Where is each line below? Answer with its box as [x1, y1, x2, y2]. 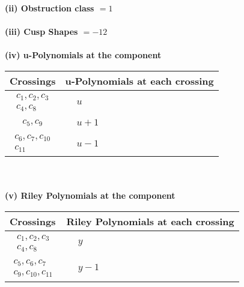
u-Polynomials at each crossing [65, 73, 214, 88]
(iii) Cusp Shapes [5, 25, 78, 38]
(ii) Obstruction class [5, 2, 94, 14]
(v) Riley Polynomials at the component [5, 189, 175, 202]
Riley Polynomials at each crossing [66, 214, 234, 229]
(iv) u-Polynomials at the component [5, 49, 162, 61]
